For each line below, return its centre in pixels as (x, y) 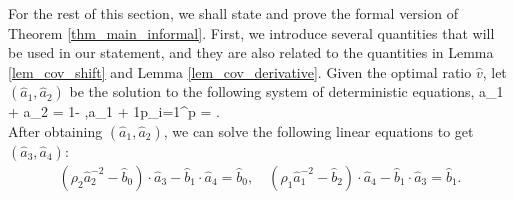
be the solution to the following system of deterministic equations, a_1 (286, 91)
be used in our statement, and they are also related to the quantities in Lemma (251, 52)
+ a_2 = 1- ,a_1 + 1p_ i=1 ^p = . (114, 111)
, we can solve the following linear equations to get (318, 130)
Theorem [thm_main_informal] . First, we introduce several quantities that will (251, 32)
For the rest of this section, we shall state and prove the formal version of (233, 13)
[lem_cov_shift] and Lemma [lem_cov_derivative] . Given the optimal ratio (240, 71)
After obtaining (55, 130)
